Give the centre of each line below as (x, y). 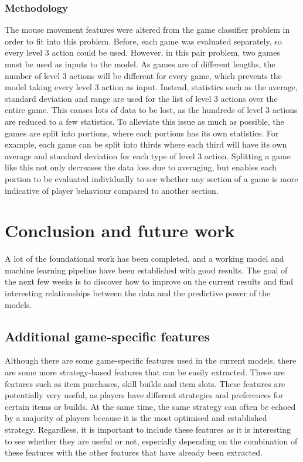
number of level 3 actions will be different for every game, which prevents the (143, 75)
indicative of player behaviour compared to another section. (112, 190)
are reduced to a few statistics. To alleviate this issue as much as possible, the (144, 121)
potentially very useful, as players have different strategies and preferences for (144, 395)
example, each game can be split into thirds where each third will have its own (146, 144)
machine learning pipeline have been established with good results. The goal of (146, 270)
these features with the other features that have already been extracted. (134, 452)
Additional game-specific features (108, 336)
